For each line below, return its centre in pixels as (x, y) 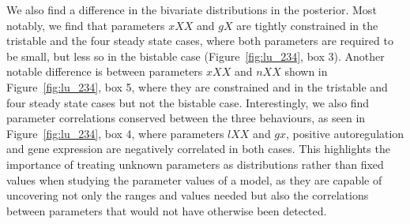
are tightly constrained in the (307, 25)
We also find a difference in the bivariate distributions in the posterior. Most (192, 9)
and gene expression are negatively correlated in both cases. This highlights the (198, 149)
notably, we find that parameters (86, 25)
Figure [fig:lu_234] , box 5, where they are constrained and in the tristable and (197, 86)
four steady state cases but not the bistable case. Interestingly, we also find (188, 102)
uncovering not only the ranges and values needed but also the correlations (188, 195)
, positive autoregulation (345, 133)
